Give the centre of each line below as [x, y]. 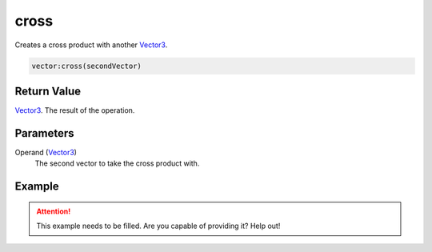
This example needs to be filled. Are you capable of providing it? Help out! [158, 226]
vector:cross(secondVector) [86, 66]
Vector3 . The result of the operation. [75, 110]
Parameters [44, 133]
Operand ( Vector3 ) [46, 152]
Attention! [54, 211]
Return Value [48, 91]
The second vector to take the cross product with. [117, 163]
